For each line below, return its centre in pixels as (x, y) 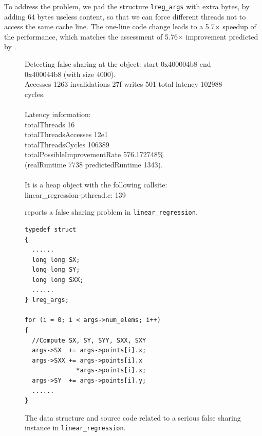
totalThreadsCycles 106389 (67, 144)
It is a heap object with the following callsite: (96, 185)
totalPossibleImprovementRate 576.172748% (94, 154)
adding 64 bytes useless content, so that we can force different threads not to (125, 16)
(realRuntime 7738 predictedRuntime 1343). (94, 164)
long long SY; (56, 270)
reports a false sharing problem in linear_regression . (111, 212)
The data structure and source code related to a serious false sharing (133, 417)
